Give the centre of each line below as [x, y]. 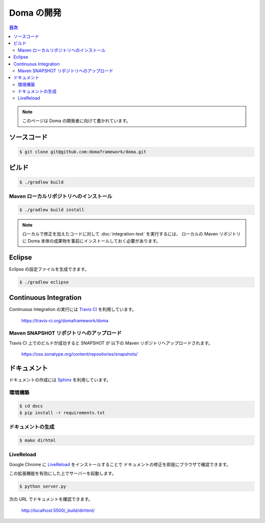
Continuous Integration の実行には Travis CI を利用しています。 [73, 310]
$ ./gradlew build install [52, 209]
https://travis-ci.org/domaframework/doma [65, 320]
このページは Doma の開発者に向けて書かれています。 [77, 121]
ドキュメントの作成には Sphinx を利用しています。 [60, 380]
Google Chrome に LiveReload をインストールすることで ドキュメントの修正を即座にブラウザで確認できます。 [120, 464]
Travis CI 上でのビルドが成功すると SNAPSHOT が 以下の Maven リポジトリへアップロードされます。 [111, 343]
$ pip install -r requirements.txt [62, 413]
